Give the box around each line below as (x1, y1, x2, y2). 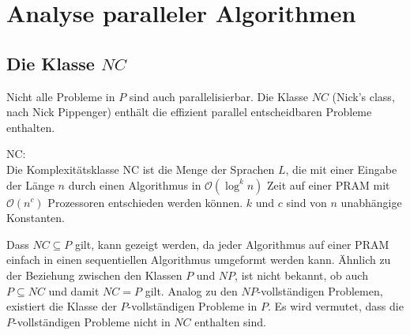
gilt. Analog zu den (145, 282, 238, 299)
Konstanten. (6, 209, 65, 226)
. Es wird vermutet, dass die (267, 298, 404, 314)
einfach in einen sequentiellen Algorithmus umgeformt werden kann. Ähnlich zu (6, 251, 391, 268)
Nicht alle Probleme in (6, 88, 115, 104)
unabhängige (340, 194, 402, 210)
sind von (286, 194, 327, 210)
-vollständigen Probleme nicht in (13, 313, 171, 329)
